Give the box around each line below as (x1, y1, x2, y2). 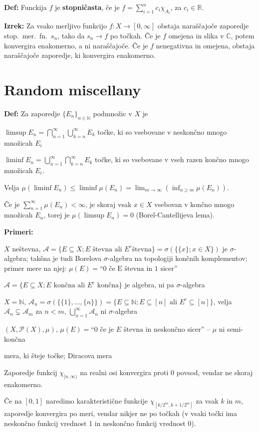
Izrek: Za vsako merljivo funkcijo (4, 20, 107, 31)
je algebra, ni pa (124, 279, 174, 290)
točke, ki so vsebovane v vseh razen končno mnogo (95, 154, 249, 165)
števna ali (92, 245, 122, 253)
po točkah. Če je (110, 30, 161, 41)
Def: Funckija (4, 2, 47, 12)
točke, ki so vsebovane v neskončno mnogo (97, 126, 227, 137)
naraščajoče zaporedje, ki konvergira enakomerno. (4, 50, 156, 60)
